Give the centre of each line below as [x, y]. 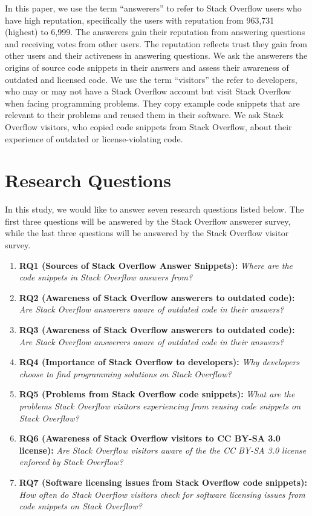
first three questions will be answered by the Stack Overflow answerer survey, [148, 221]
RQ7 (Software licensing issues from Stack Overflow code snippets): [163, 482]
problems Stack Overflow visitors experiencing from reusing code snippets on [160, 405]
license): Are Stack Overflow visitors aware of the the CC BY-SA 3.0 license [163, 450]
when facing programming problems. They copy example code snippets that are [152, 103]
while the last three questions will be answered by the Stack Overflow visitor [147, 233]
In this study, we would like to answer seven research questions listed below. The [154, 209]
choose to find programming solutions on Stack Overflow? [125, 373]
